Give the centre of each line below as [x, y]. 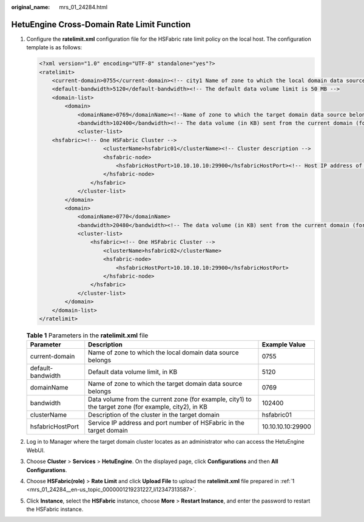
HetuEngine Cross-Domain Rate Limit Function [101, 24]
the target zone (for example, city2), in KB [148, 407]
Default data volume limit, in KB [133, 372]
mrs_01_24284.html [83, 7]
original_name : [31, 7]
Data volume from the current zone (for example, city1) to [170, 399]
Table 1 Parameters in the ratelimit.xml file [87, 335]
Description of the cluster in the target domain [154, 415]
